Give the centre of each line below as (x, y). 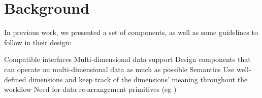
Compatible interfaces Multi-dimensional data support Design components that (127, 59)
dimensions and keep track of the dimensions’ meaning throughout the (138, 79)
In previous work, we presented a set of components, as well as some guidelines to (131, 32)
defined (15, 79)
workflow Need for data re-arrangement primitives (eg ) (90, 89)
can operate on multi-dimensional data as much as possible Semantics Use (119, 69)
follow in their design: (38, 42)
